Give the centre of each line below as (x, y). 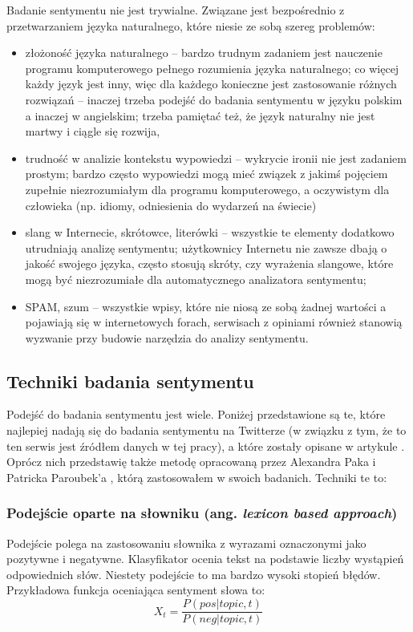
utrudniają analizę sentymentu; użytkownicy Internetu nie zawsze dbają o (206, 247)
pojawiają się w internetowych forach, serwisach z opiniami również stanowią (214, 322)
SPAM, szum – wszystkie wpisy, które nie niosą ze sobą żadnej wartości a (206, 306)
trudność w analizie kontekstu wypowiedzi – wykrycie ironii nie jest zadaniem (216, 158)
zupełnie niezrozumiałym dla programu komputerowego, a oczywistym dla (207, 189)
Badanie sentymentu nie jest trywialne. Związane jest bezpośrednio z (176, 10)
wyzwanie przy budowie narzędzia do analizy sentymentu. (167, 337)
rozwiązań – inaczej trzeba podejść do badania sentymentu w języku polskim (214, 99)
